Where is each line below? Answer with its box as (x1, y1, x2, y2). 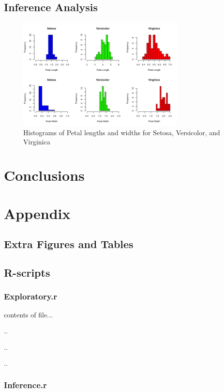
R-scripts (4, 265, 50, 280)
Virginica (23, 137, 50, 147)
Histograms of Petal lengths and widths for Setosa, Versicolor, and (23, 127, 220, 137)
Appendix (4, 203, 71, 223)
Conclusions (4, 165, 85, 185)
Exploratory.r (4, 290, 58, 302)
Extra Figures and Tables (4, 236, 134, 251)
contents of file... (4, 309, 53, 319)
